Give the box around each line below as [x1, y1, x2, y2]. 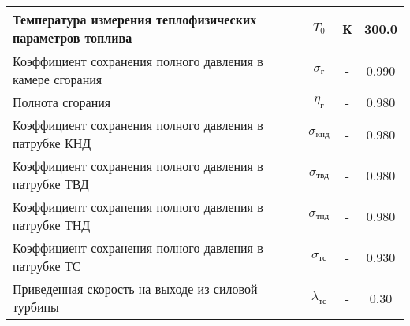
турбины [13, 298, 59, 316]
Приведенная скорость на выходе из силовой [13, 280, 258, 298]
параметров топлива [13, 28, 132, 46]
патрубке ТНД [13, 216, 91, 234]
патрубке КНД [13, 134, 91, 152]
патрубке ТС [13, 257, 81, 275]
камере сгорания [13, 70, 102, 88]
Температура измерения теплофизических [13, 10, 257, 28]
